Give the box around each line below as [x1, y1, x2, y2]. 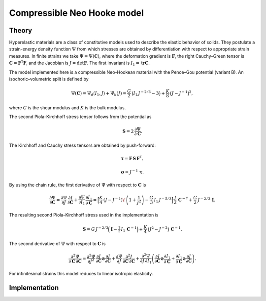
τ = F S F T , [121, 155, 143, 161]
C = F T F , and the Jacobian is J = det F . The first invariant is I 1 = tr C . [9, 59, 150, 67]
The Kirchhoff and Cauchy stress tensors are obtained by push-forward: [9, 142, 156, 148]
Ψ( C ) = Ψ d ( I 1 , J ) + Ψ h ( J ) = [71, 90, 127, 97]
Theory [9, 26, 33, 35]
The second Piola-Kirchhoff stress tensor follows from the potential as [9, 114, 152, 120]
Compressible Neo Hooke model [9, 7, 144, 18]
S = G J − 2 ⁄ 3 [82, 225, 108, 232]
